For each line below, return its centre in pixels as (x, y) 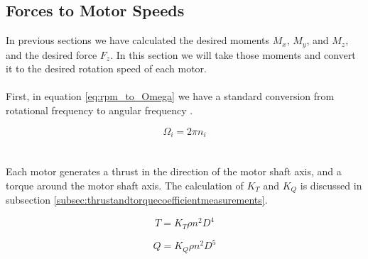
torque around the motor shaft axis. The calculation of (125, 185)
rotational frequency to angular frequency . (99, 110)
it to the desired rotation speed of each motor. (106, 68)
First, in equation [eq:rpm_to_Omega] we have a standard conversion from (170, 96)
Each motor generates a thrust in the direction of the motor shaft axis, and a (174, 171)
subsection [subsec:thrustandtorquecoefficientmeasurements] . (137, 200)
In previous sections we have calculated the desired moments (138, 40)
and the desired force (52, 54)
